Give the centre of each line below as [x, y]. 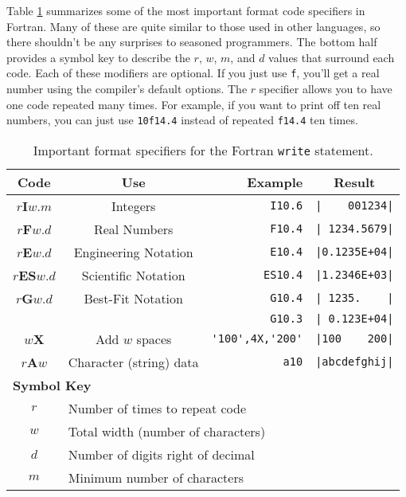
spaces [154, 339]
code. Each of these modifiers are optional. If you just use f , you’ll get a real [193, 73]
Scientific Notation [133, 275]
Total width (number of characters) [167, 431]
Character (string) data [133, 362]
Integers [134, 205]
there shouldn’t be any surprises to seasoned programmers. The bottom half [192, 42]
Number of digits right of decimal [161, 454]
